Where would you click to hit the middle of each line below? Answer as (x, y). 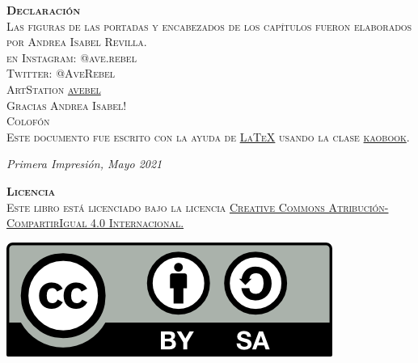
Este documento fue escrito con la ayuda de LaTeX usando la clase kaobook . (208, 136)
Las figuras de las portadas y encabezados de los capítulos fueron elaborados (209, 25)
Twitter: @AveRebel (61, 73)
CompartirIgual (47, 223)
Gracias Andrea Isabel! (67, 105)
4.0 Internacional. (137, 223)
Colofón (28, 121)
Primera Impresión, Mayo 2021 (84, 164)
